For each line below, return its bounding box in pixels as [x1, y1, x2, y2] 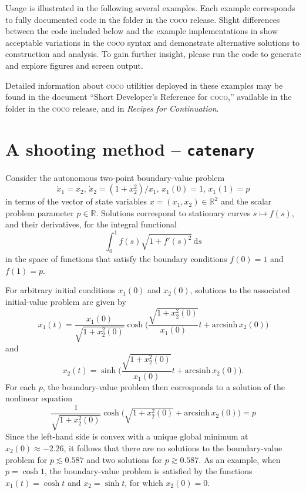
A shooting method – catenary [5, 136, 254, 160]
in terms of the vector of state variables [5, 195, 147, 207]
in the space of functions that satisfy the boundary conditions [5, 253, 227, 265]
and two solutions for [86, 453, 163, 465]
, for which [125, 476, 163, 488]
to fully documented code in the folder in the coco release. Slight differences [5, 13, 280, 25]
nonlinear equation [5, 392, 73, 404]
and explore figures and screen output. [5, 59, 143, 71]
